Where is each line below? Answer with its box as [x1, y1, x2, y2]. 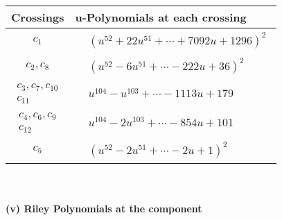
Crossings [11, 9, 64, 25]
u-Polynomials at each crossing [75, 9, 247, 25]
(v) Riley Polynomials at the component [6, 201, 202, 216]
